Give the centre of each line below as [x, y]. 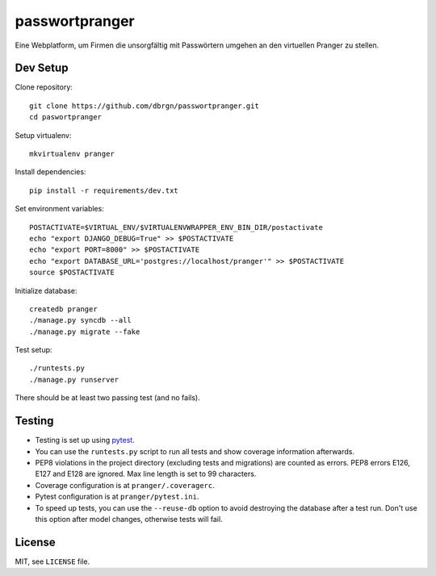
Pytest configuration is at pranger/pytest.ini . [117, 497]
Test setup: [34, 350]
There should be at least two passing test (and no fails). [108, 398]
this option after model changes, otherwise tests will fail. [129, 519]
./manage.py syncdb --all [81, 320]
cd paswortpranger [66, 117]
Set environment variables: [59, 209]
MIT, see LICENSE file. [52, 561]
